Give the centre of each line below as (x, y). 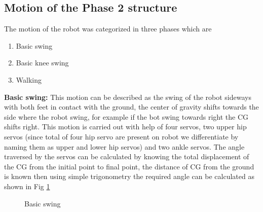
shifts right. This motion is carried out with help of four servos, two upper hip (125, 127)
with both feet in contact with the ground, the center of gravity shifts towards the (131, 107)
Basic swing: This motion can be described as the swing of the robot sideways (128, 97)
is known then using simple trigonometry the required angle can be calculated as (129, 176)
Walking (29, 79)
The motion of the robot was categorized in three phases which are (108, 29)
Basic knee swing (42, 63)
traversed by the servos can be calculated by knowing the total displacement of (127, 156)
